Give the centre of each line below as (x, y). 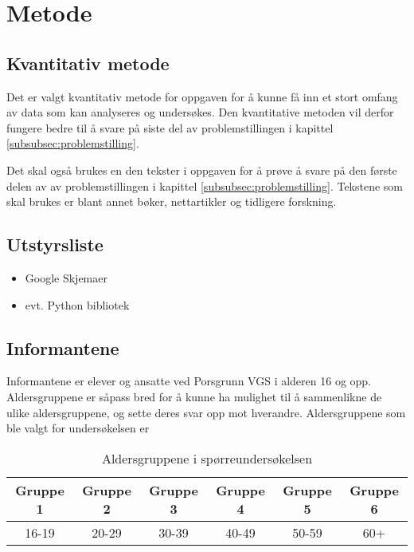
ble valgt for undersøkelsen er (78, 428)
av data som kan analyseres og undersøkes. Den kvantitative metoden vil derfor (200, 112)
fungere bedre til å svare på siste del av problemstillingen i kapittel (170, 127)
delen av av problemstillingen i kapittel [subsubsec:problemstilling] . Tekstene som (205, 185)
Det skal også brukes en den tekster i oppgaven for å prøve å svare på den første (202, 170)
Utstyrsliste (55, 244)
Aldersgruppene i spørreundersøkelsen (207, 458)
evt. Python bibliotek (77, 304)
